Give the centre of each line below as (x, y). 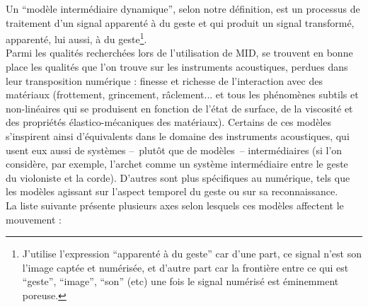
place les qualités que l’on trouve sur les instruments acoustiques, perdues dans (177, 67)
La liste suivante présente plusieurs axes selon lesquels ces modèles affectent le (175, 205)
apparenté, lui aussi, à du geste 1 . (76, 38)
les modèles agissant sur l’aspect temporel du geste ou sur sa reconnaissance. (172, 191)
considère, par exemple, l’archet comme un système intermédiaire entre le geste (177, 164)
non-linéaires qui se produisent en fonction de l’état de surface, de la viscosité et (179, 108)
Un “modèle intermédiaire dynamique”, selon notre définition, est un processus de (183, 8)
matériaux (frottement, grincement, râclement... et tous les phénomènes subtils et (182, 94)
